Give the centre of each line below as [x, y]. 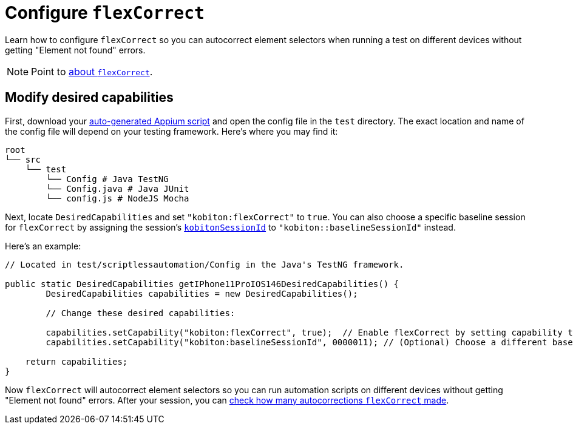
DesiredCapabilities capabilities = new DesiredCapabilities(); [202, 293]
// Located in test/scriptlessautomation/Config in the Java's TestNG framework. [205, 264]
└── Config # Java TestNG [107, 179]
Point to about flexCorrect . [92, 71]
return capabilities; [76, 361]
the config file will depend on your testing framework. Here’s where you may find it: [171, 131]
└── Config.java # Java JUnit [117, 188]
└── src [23, 159]
